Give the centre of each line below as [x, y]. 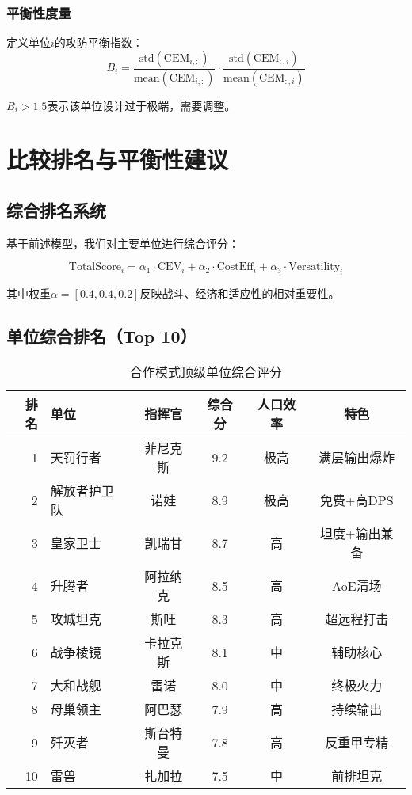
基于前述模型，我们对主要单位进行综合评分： [123, 243]
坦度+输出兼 [357, 534]
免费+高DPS [357, 500]
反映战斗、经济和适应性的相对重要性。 [240, 293]
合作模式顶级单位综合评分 [206, 372]
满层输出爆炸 [357, 458]
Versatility [315, 267]
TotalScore [95, 267]
